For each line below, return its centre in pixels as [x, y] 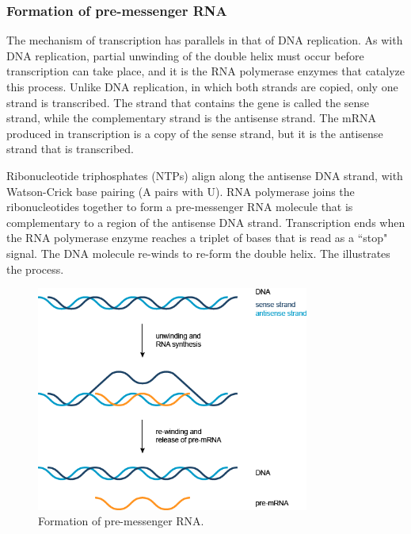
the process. [35, 269]
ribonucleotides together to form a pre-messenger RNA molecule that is [180, 207]
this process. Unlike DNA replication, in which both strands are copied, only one [202, 86]
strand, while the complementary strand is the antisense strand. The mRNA [192, 118]
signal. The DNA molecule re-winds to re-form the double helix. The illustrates [198, 253]
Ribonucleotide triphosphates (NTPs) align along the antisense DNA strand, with [205, 175]
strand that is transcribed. [70, 149]
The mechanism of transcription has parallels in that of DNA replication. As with [205, 40]
